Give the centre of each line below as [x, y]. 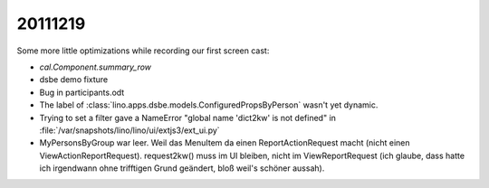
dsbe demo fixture [74, 80]
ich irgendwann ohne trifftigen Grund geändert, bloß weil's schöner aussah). [182, 168]
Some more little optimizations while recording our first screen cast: [143, 51]
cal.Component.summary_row [96, 67]
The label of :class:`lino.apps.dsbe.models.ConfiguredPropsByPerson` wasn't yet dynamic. [209, 105]
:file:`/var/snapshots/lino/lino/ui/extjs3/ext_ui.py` [130, 130]
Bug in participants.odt [82, 92]
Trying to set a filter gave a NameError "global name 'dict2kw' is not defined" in [188, 117]
